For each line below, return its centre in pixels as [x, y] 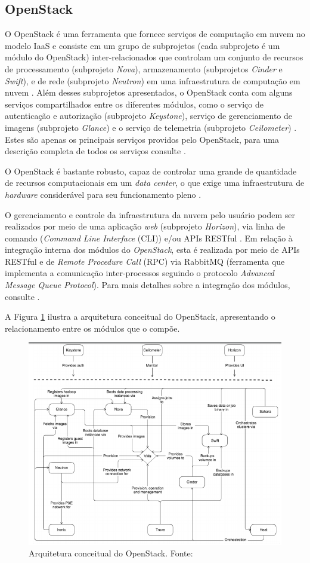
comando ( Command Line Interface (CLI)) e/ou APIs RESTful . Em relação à [149, 238]
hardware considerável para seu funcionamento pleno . [103, 194]
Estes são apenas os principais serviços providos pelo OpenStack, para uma [142, 139]
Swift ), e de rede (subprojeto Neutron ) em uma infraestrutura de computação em [153, 80]
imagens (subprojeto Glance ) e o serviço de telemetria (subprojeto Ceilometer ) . [151, 127]
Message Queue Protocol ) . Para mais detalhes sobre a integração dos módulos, [148, 285]
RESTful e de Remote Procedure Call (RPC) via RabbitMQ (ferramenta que [145, 261]
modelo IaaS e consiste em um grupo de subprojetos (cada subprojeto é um [142, 45]
